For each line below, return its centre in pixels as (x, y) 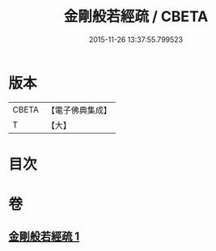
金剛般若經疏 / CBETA (136, 17)
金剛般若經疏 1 (44, 237)
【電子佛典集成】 (79, 110)
